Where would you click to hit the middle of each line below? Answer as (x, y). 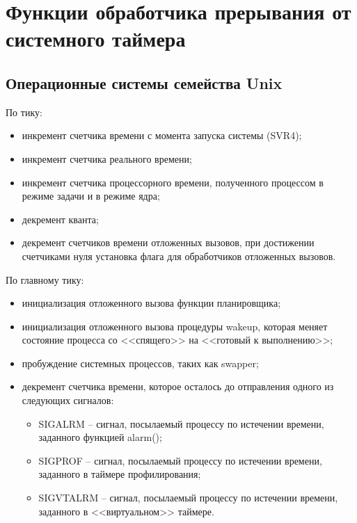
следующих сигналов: (68, 400)
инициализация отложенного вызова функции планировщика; (151, 303)
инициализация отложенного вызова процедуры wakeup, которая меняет (175, 326)
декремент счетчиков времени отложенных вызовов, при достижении (168, 242)
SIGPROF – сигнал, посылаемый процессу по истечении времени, (180, 460)
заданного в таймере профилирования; (120, 474)
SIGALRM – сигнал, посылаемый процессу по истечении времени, (181, 423)
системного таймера (96, 39)
